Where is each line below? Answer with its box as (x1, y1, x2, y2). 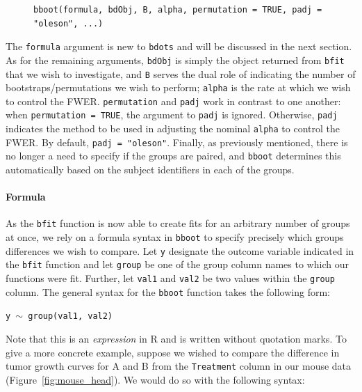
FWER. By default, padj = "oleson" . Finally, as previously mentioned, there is (6, 134, 348, 149)
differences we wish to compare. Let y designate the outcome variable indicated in (6, 243, 354, 258)
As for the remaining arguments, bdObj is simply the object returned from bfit (6, 52, 345, 67)
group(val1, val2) (28, 311, 113, 322)
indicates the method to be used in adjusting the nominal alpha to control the (6, 121, 340, 136)
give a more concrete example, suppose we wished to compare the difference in (6, 345, 340, 359)
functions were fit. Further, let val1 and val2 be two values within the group (6, 271, 335, 285)
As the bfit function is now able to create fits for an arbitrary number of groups (6, 216, 350, 230)
